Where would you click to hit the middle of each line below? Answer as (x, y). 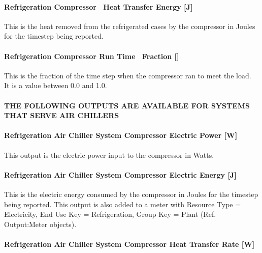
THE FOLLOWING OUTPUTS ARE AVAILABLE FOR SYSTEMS (127, 105)
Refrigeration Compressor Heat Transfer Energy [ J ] (99, 6)
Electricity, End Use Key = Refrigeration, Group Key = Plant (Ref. (110, 214)
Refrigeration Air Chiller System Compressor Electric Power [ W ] (121, 135)
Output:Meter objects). (40, 224)
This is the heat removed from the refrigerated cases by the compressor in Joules (130, 26)
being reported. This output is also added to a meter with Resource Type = (123, 204)
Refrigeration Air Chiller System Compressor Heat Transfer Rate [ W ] (129, 244)
